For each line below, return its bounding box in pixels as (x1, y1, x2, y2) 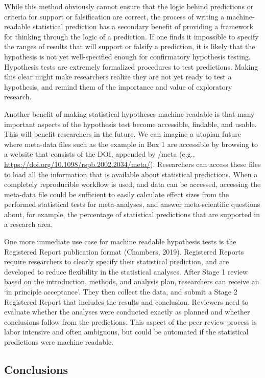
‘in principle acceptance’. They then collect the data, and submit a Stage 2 (4, 286, 237, 297)
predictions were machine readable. (4, 337, 114, 347)
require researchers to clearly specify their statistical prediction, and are (4, 256, 229, 267)
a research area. (4, 219, 53, 229)
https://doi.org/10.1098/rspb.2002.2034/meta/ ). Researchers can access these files (4, 158, 261, 169)
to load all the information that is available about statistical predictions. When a (4, 169, 258, 179)
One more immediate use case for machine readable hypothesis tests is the (4, 236, 236, 247)
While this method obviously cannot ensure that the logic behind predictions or (4, 1, 254, 11)
